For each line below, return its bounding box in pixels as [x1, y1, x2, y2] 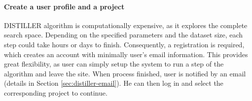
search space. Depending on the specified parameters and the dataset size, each [4, 30, 243, 40]
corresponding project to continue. [4, 87, 108, 98]
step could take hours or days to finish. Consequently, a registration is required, [4, 39, 245, 49]
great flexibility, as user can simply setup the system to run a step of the [4, 59, 224, 69]
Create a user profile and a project [4, 1, 125, 11]
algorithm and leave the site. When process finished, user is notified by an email [4, 68, 246, 78]
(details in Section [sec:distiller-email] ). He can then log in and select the [4, 78, 223, 88]
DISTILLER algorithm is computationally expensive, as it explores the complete [4, 20, 248, 30]
